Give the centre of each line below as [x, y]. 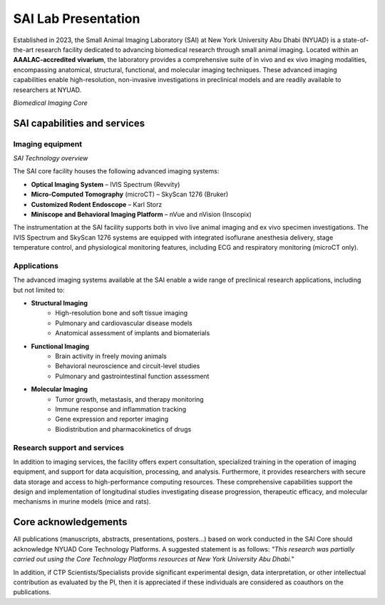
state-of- [356, 40]
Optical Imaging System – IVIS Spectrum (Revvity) [106, 184]
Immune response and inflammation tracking [121, 409]
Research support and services [69, 447]
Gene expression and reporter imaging [112, 419]
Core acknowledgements [70, 522]
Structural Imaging [60, 303]
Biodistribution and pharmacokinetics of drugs [123, 429]
